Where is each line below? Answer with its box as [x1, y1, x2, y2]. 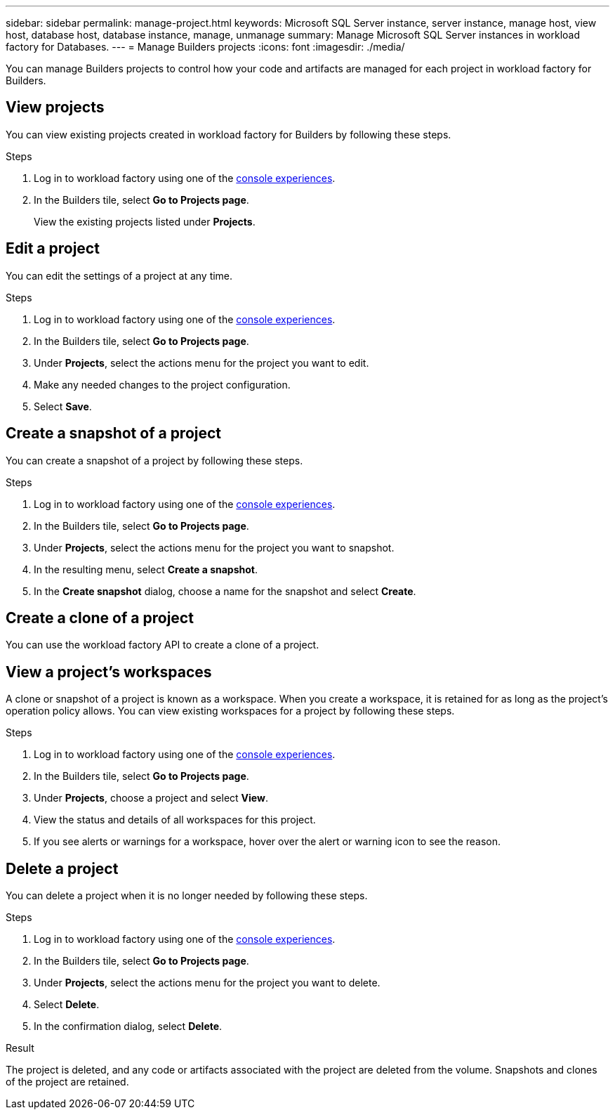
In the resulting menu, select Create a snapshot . [34, 563, 258, 575]
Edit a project [6, 240, 100, 258]
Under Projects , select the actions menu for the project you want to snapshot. [34, 541, 395, 554]
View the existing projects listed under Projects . [34, 215, 256, 228]
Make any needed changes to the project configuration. [34, 378, 291, 391]
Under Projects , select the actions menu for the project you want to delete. [34, 977, 381, 989]
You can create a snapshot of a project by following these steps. [6, 454, 303, 467]
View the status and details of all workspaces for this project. [34, 814, 316, 826]
